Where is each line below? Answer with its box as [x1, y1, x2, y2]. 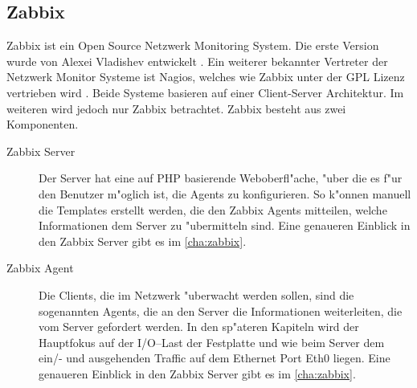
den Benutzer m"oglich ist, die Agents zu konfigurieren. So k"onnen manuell [39, 185, 411, 202]
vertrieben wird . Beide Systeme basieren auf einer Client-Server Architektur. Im [6, 84, 404, 100]
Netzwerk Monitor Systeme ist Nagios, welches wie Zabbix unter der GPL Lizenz [6, 68, 405, 85]
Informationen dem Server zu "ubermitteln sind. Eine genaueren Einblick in [39, 217, 411, 234]
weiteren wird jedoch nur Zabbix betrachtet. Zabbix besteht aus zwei [6, 100, 346, 116]
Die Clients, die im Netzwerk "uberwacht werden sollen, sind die [39, 286, 354, 303]
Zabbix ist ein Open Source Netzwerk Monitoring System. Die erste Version [6, 37, 379, 54]
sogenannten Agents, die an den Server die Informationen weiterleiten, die [39, 302, 403, 319]
